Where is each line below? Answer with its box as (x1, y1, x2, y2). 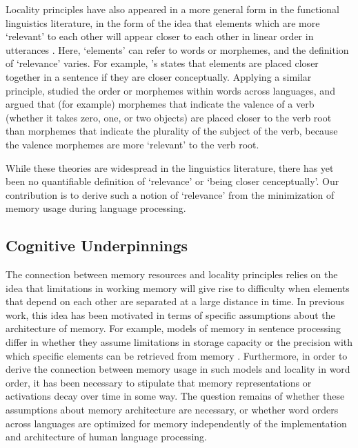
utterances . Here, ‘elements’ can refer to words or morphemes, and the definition (6, 42, 349, 57)
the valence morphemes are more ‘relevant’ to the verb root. (6, 137, 259, 151)
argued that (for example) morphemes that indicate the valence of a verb (6, 97, 315, 111)
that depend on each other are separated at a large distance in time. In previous (6, 294, 345, 309)
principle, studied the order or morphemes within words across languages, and (6, 83, 335, 97)
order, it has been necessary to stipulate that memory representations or (6, 375, 312, 389)
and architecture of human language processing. (6, 429, 207, 444)
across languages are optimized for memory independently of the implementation (6, 416, 347, 430)
